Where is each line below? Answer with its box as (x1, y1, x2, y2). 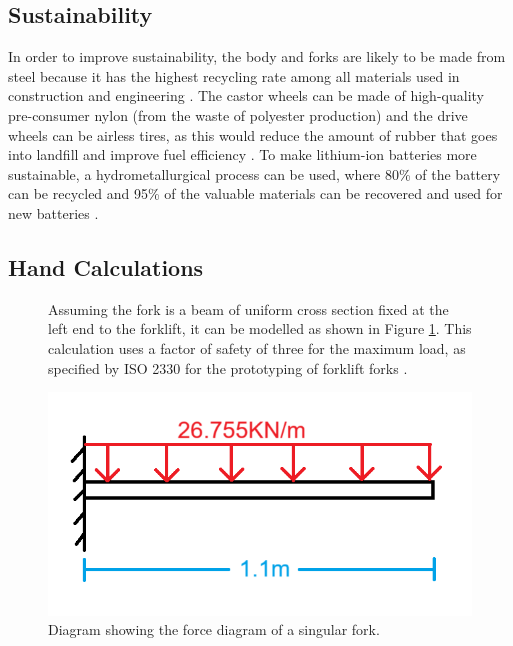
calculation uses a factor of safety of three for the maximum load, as (48, 337, 466, 358)
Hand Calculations (8, 251, 204, 282)
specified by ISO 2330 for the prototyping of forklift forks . (48, 357, 408, 378)
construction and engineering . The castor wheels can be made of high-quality (8, 85, 484, 106)
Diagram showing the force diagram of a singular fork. (48, 619, 380, 640)
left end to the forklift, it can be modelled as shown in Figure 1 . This (48, 318, 472, 339)
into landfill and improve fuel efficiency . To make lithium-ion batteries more (8, 144, 477, 165)
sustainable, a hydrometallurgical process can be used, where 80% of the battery (8, 163, 501, 184)
